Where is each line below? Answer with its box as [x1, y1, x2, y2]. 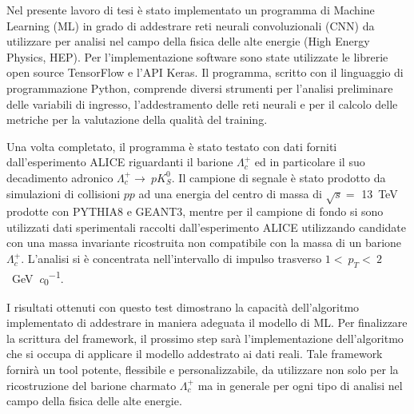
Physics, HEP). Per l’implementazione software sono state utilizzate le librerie [6, 48, 388, 65]
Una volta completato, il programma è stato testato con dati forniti [6, 137, 337, 154]
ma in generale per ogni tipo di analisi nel [197, 376, 403, 393]
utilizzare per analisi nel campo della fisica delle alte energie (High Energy [6, 33, 370, 50]
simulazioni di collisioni [6, 185, 121, 201]
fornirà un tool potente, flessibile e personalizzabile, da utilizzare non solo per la [6, 361, 399, 378]
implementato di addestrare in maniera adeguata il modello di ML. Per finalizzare [6, 314, 408, 331]
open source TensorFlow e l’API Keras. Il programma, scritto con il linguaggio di [6, 64, 404, 81]
